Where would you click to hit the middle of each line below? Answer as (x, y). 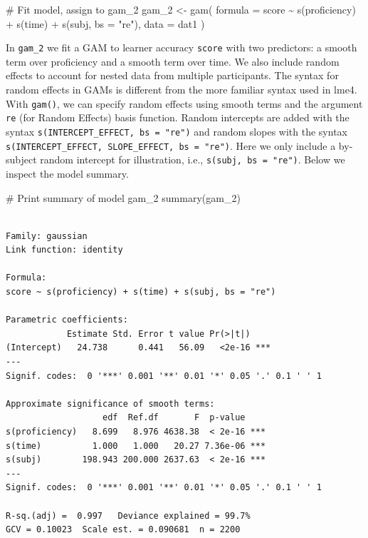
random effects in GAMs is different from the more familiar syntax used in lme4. (182, 90)
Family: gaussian (47, 236)
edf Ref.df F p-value (174, 418)
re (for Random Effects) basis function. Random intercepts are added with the (178, 117)
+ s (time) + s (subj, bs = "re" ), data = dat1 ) (105, 23)
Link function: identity (64, 250)
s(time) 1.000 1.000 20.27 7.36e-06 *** (136, 446)
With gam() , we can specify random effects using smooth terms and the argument (184, 103)
